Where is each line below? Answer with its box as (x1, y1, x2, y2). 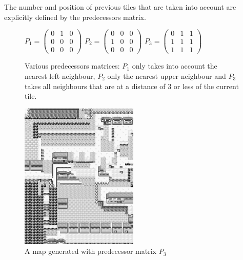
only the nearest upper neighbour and (107, 70, 226, 81)
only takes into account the (132, 60, 217, 71)
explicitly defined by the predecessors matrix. (4, 11, 146, 22)
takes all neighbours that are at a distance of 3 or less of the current (25, 80, 239, 91)
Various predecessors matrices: (25, 60, 120, 71)
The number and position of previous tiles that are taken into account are (4, 2, 236, 12)
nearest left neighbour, (25, 70, 95, 81)
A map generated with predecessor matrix (25, 246, 156, 256)
